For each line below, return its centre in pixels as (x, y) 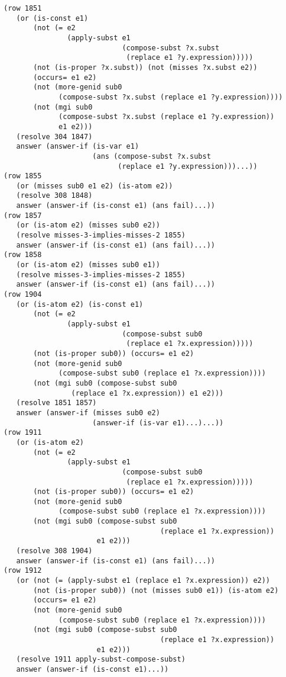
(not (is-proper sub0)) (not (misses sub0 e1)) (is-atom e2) (156, 590)
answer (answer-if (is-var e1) (78, 147)
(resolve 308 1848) (54, 196)
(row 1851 (23, 8)
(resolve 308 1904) (54, 551)
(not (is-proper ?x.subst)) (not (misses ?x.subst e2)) (145, 67)
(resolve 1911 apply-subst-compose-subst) (101, 660)
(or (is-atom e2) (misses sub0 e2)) (88, 225)
